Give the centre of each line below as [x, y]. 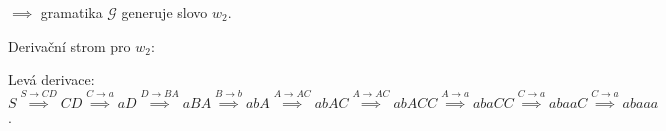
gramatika [71, 12]
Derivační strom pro [69, 45]
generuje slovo [164, 12]
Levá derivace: [51, 79]
